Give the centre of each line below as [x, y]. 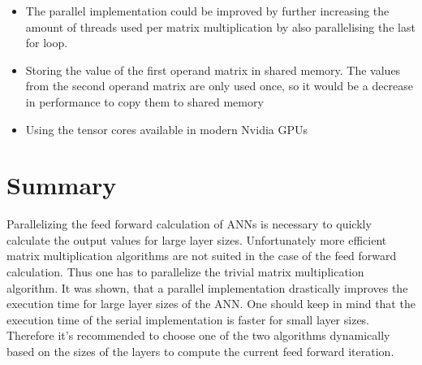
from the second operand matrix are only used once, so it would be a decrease [220, 86]
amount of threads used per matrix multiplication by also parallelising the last [220, 26]
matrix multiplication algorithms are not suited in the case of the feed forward [202, 256]
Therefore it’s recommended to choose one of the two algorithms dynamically [198, 335]
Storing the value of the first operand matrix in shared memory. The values [213, 70]
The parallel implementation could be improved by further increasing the [207, 11]
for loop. [47, 43]
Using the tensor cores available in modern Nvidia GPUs [167, 129]
